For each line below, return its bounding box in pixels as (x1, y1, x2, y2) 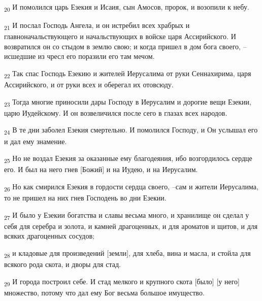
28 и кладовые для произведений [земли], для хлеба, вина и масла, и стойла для (4, 247, 251, 259)
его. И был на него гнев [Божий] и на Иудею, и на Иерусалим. (4, 164, 198, 175)
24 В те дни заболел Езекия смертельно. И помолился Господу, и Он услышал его (4, 124, 258, 137)
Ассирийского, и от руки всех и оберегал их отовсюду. (4, 79, 174, 90)
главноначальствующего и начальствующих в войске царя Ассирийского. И (4, 31, 236, 42)
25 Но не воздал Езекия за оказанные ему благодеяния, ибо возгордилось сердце (4, 153, 252, 164)
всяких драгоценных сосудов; (4, 230, 94, 241)
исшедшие (4, 51, 36, 61)
